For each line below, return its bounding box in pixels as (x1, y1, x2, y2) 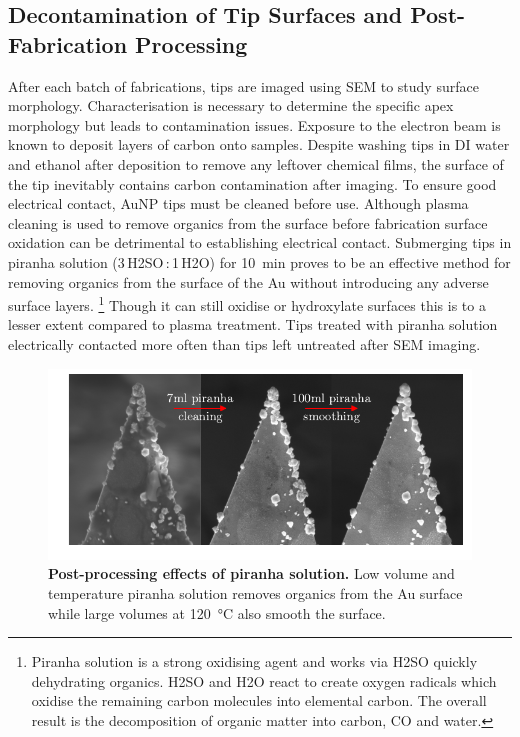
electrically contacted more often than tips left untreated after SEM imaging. (8, 333, 481, 354)
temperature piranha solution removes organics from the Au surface (48, 582, 463, 603)
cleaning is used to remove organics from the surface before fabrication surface (8, 212, 488, 233)
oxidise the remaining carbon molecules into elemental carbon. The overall (31, 690, 487, 711)
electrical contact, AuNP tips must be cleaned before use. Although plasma (8, 193, 469, 214)
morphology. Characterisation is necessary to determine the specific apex (8, 95, 454, 116)
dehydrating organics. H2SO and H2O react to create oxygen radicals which (31, 670, 497, 691)
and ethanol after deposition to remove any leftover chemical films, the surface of (8, 153, 504, 174)
